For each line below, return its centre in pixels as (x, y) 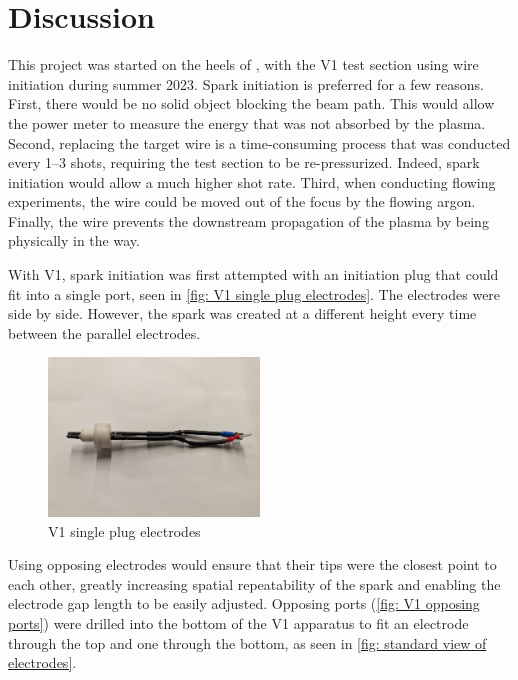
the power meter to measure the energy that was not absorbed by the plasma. (247, 122)
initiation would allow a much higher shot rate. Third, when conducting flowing (252, 181)
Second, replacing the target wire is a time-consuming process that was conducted (259, 142)
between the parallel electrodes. (104, 332)
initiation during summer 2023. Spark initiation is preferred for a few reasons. (246, 83)
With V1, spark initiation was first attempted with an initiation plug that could (253, 274)
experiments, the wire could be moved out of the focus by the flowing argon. (242, 201)
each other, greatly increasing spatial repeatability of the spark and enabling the (254, 583)
